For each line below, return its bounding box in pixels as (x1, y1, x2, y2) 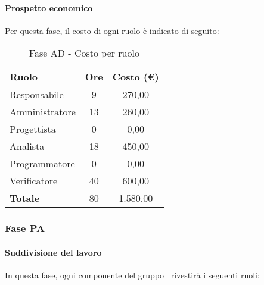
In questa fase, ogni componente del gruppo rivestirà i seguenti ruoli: (5, 269, 260, 281)
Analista (10, 139, 45, 154)
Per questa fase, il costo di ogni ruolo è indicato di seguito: (5, 24, 219, 36)
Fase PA (5, 221, 45, 236)
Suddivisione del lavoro (5, 246, 102, 258)
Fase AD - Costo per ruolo (29, 46, 139, 60)
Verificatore (10, 174, 58, 188)
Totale (10, 191, 40, 205)
